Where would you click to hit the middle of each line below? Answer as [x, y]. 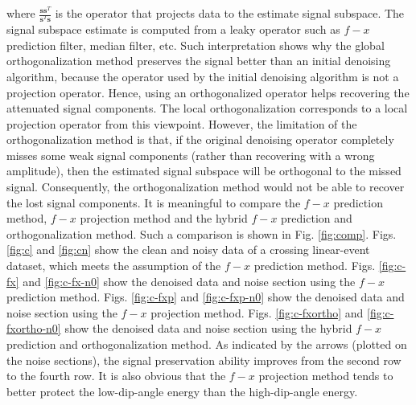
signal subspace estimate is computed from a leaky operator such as [173, 29]
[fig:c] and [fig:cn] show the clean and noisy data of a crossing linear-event [188, 250]
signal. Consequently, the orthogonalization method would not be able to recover [206, 187]
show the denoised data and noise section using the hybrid [208, 328]
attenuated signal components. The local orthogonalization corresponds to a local [207, 108]
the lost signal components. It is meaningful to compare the [154, 202]
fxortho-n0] [34, 328]
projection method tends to [326, 376]
